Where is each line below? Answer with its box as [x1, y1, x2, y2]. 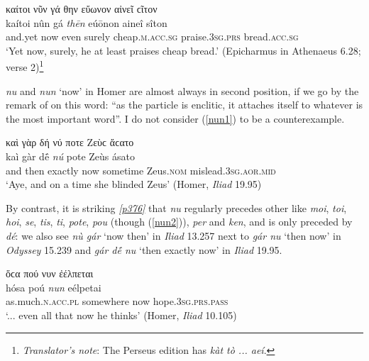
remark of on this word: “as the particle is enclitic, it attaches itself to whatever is [6, 97, 363, 112]
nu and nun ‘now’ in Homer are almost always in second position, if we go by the [6, 83, 359, 98]
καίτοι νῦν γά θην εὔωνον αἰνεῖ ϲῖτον [6, 1, 158, 16]
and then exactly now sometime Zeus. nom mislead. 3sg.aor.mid [6, 162, 276, 177]
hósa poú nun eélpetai [6, 279, 101, 294]
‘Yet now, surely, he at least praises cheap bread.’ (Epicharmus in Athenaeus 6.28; [6, 43, 361, 57]
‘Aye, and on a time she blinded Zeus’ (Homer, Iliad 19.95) [6, 177, 262, 191]
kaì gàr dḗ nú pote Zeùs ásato [6, 149, 136, 163]
